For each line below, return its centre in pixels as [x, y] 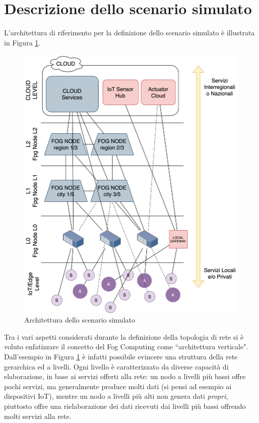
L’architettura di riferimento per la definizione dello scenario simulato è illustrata [129, 33]
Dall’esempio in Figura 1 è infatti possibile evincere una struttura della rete [121, 357]
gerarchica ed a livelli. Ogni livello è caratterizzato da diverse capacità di [116, 366]
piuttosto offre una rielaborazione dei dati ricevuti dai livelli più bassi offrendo [125, 406]
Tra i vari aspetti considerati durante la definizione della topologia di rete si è [124, 336]
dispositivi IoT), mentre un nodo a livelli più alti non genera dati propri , [116, 396]
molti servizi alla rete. [38, 416]
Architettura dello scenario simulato [80, 320]
